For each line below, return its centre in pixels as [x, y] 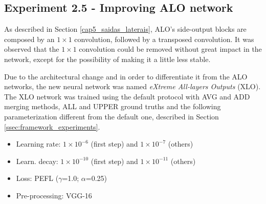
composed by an [29, 39]
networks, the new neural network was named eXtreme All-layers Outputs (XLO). [132, 86]
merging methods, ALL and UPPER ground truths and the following [113, 106]
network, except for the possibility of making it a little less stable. [107, 59]
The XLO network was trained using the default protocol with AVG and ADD [127, 96]
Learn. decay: [37, 161]
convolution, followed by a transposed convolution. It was [164, 39]
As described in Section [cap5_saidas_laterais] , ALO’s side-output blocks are [125, 29]
